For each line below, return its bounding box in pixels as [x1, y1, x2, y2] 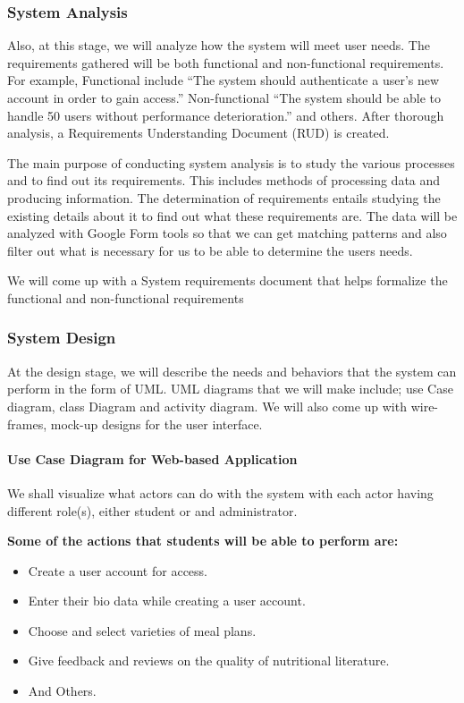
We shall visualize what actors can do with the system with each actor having [7, 483, 434, 502]
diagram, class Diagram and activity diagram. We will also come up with [7, 396, 407, 415]
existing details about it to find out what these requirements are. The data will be [7, 206, 458, 224]
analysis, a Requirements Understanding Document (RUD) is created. [7, 123, 390, 142]
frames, [7, 414, 47, 433]
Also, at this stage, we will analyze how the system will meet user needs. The [7, 36, 430, 55]
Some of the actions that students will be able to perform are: [7, 531, 399, 550]
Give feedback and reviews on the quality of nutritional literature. [28, 651, 390, 670]
